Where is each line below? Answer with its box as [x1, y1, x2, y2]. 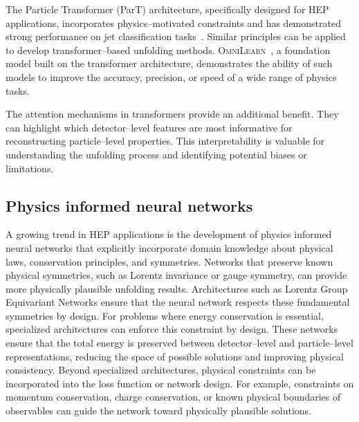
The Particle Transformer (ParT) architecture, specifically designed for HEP [6, 2, 329, 16]
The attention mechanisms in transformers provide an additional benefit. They [6, 107, 339, 121]
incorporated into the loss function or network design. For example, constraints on [6, 376, 354, 390]
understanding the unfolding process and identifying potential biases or [6, 147, 307, 161]
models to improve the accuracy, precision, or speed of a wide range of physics [6, 69, 337, 84]
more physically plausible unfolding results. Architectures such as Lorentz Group [6, 281, 348, 295]
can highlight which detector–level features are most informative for [6, 120, 293, 134]
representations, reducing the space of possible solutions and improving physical [6, 349, 344, 363]
